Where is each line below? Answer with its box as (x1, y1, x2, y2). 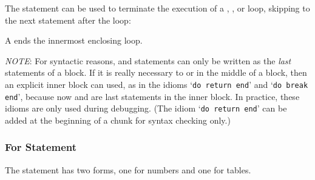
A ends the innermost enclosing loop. (5, 34, 143, 47)
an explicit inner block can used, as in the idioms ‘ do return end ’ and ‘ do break (5, 78, 308, 90)
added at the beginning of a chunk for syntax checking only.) (5, 113, 231, 126)
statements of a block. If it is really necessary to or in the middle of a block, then (5, 66, 307, 79)
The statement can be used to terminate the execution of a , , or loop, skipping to (5, 2, 310, 14)
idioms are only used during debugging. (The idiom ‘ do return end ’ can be (5, 102, 287, 115)
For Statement (5, 139, 77, 155)
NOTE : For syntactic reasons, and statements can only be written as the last (5, 54, 291, 67)
